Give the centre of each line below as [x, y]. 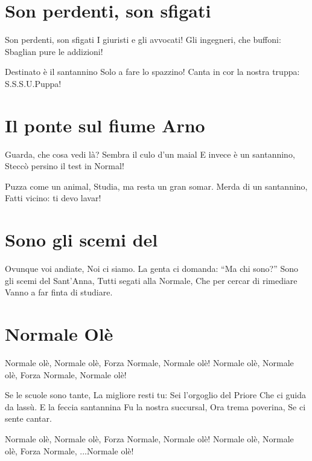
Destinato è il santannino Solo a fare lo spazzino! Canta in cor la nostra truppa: [152, 72]
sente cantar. [28, 418]
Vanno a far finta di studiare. [59, 292]
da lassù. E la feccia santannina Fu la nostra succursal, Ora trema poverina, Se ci [155, 406]
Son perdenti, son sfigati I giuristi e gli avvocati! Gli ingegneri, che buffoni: [143, 40]
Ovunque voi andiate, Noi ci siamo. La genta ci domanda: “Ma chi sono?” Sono [152, 269]
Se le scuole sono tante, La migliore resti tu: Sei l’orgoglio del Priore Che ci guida [155, 395]
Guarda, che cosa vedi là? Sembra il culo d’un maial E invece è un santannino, [150, 154]
